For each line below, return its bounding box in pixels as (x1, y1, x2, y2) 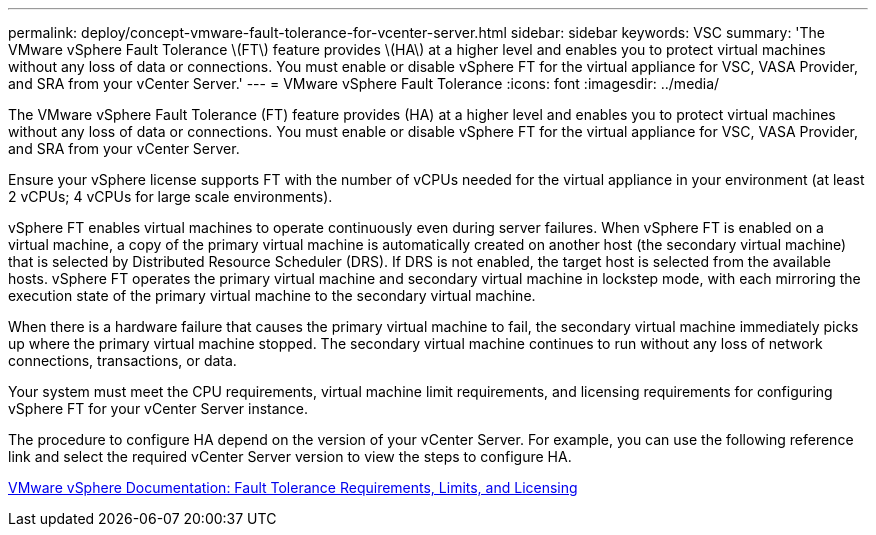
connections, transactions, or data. (8, 352, 237, 369)
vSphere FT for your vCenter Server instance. (8, 400, 309, 417)
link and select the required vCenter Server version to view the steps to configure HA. (8, 448, 572, 465)
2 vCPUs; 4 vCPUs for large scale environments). (8, 188, 333, 205)
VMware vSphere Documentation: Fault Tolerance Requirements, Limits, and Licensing (8, 479, 578, 496)
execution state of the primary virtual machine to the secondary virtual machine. (8, 287, 536, 304)
